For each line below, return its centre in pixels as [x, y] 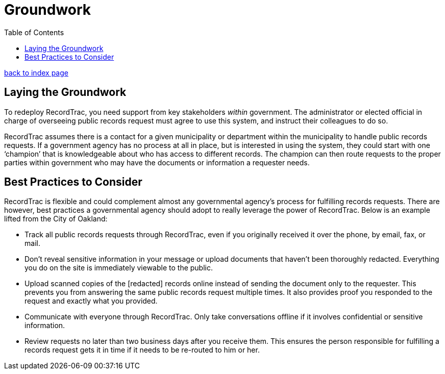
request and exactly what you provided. [91, 301]
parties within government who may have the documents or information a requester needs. [157, 162]
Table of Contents [34, 32]
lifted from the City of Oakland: [56, 219]
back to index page [36, 72]
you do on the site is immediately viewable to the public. [119, 268]
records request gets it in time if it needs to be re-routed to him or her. [142, 350]
